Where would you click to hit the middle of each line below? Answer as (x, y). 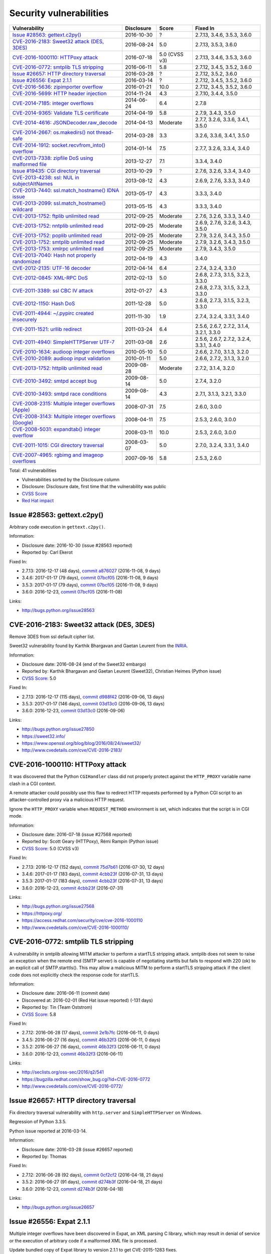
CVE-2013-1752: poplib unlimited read (57, 235)
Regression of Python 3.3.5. (38, 1122)
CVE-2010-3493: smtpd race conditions (59, 394)
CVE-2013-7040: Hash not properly (54, 255)
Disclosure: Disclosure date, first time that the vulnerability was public (94, 487)
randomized (27, 261)
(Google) (23, 422)
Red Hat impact (38, 501)
